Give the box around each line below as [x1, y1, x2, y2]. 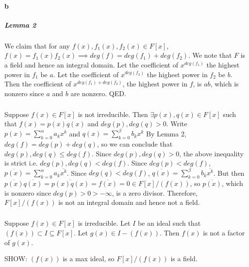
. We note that [188, 50, 232, 60]
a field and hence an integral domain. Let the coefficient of [4, 59, 178, 69]
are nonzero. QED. [70, 88, 126, 98]
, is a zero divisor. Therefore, [112, 187, 198, 198]
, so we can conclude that [97, 139, 173, 149]
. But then [213, 167, 245, 178]
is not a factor [203, 228, 245, 237]
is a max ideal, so [63, 253, 115, 264]
